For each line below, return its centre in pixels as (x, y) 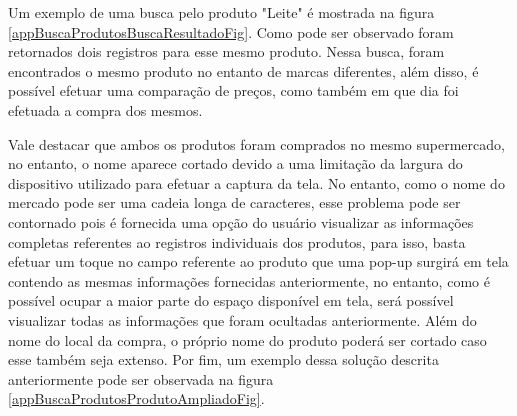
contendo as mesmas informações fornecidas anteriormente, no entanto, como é (249, 280)
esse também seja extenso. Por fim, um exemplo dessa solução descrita (223, 359)
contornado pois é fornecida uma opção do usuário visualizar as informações (241, 221)
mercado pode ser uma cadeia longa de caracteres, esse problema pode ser (234, 202)
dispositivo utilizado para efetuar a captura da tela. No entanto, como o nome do (256, 182)
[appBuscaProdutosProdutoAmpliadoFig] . (136, 398)
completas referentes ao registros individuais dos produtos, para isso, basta (237, 241)
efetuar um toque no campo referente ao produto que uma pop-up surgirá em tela (258, 261)
